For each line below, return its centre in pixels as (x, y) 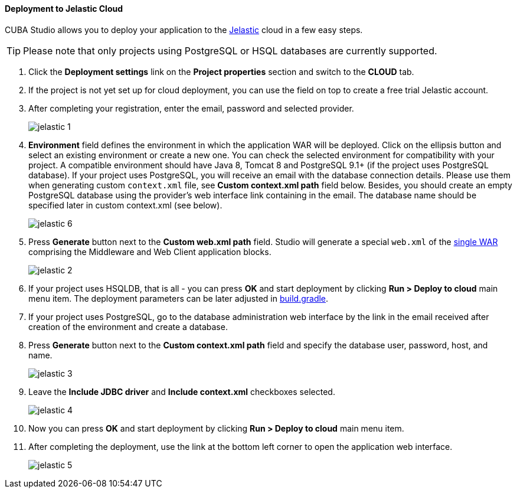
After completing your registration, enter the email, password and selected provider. (191, 108)
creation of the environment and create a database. (128, 327)
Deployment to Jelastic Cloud (64, 9)
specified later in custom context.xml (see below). (125, 205)
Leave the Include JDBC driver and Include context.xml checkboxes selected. (182, 391)
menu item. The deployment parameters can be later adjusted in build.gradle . (179, 298)
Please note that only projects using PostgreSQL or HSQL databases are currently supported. (230, 50)
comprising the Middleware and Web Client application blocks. (150, 252)
